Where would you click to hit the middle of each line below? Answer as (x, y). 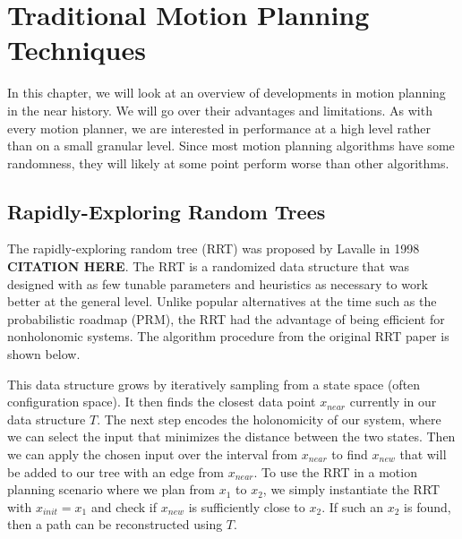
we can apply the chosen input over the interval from (153, 454)
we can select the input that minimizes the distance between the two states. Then (231, 436)
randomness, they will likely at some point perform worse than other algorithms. (228, 163)
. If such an (353, 506)
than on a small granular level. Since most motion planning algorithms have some (231, 145)
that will (423, 454)
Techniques (77, 50)
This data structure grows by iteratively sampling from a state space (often (214, 384)
